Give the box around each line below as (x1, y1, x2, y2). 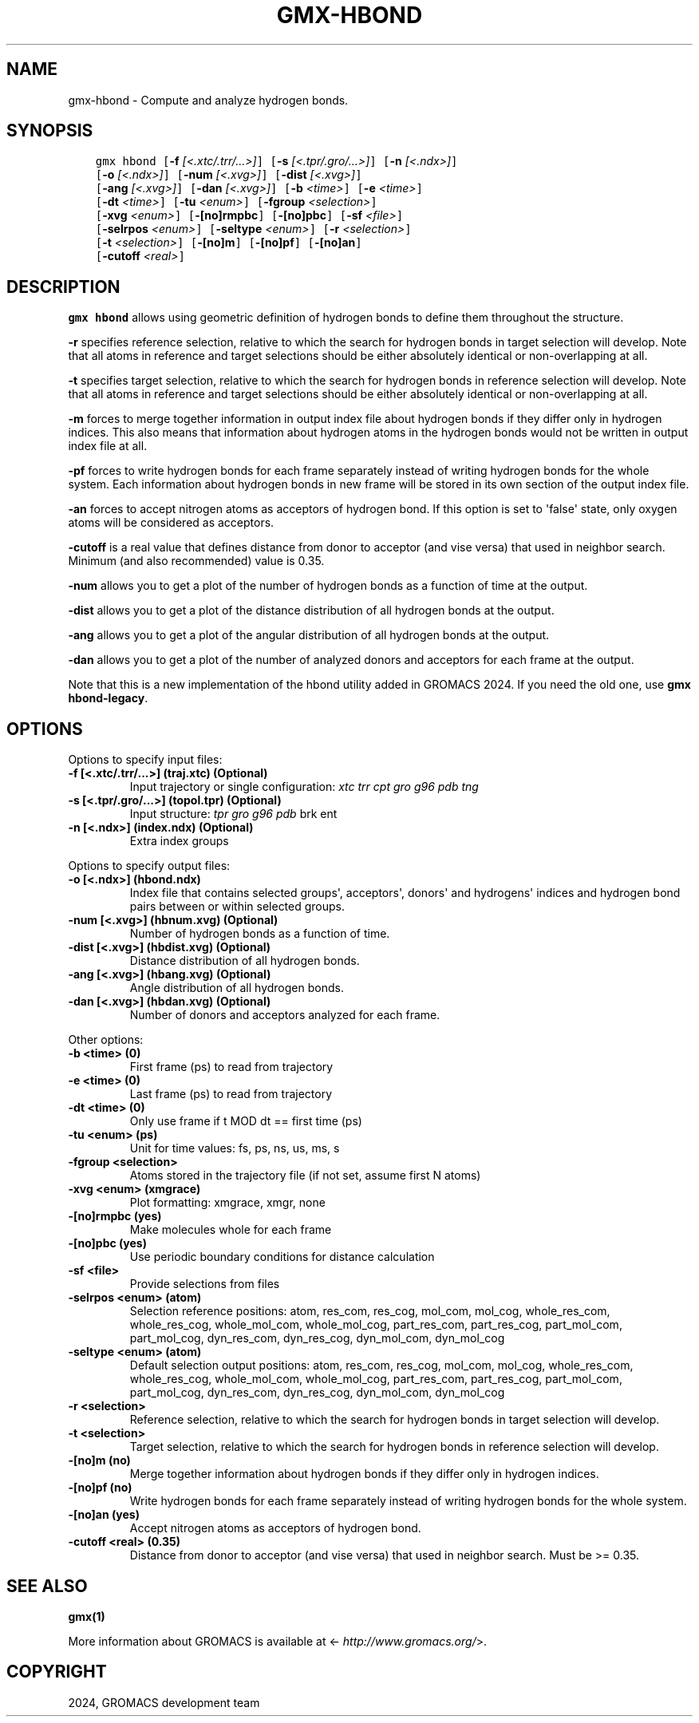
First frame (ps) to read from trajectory (129, 1060, 334, 1074)
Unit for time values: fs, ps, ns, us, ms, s (129, 1141, 340, 1156)
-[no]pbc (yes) (68, 1236, 147, 1251)
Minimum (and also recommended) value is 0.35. (68, 554, 325, 568)
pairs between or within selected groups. (129, 899, 346, 914)
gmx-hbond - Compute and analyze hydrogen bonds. (68, 93, 349, 107)
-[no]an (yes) (68, 1508, 140, 1522)
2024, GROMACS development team (68, 1695, 260, 1709)
